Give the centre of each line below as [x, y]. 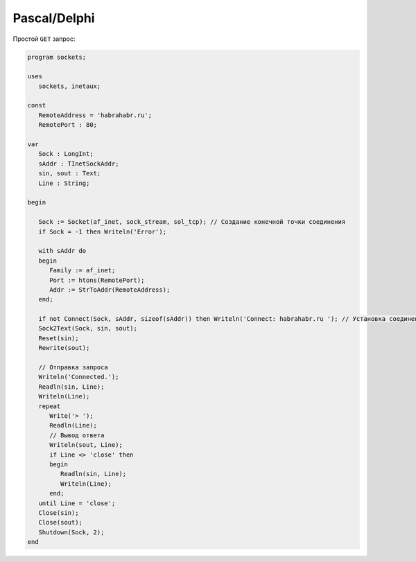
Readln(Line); [73, 425]
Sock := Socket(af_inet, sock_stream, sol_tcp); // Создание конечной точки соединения [192, 222]
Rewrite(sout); [64, 348]
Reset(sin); [59, 338]
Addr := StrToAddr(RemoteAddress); [110, 290]
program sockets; [57, 57]
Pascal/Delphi [54, 18]
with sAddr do [62, 251]
